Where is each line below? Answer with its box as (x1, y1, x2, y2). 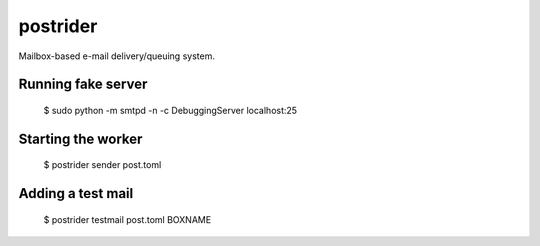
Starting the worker (18, 130, 143, 147)
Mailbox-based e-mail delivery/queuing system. (18, 50, 215, 62)
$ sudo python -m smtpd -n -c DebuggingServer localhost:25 (43, 104, 298, 116)
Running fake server (18, 76, 148, 93)
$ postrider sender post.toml (43, 159, 162, 171)
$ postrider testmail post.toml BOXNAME (43, 213, 212, 225)
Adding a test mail (18, 185, 134, 202)
